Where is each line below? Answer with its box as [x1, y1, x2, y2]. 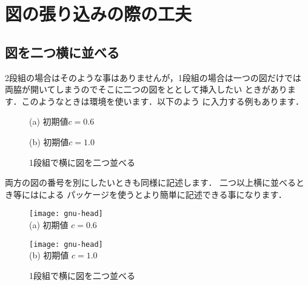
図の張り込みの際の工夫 [5, 1, 192, 26]
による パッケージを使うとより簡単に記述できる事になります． [38, 188, 287, 200]
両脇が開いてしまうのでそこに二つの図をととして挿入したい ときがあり [5, 83, 287, 96]
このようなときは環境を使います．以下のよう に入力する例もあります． [21, 94, 304, 107]
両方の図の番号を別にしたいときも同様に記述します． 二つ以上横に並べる [5, 176, 296, 189]
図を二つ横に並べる [5, 42, 119, 61]
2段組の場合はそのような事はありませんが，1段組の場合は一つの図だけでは [5, 71, 301, 84]
